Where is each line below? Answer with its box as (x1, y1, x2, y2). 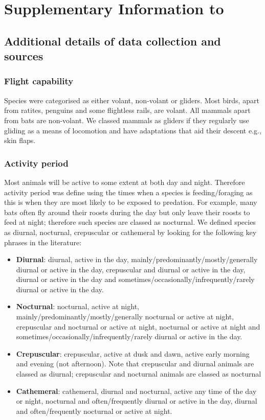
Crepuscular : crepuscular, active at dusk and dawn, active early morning (16, 348, 250, 359)
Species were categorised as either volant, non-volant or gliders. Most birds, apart (4, 95, 259, 105)
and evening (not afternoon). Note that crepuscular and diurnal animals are (16, 358, 254, 369)
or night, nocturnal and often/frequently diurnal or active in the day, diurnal (16, 395, 257, 406)
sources (4, 48, 43, 64)
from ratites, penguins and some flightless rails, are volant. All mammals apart (4, 105, 251, 115)
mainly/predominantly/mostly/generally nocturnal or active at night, (16, 311, 234, 322)
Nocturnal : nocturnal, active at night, (16, 301, 139, 312)
